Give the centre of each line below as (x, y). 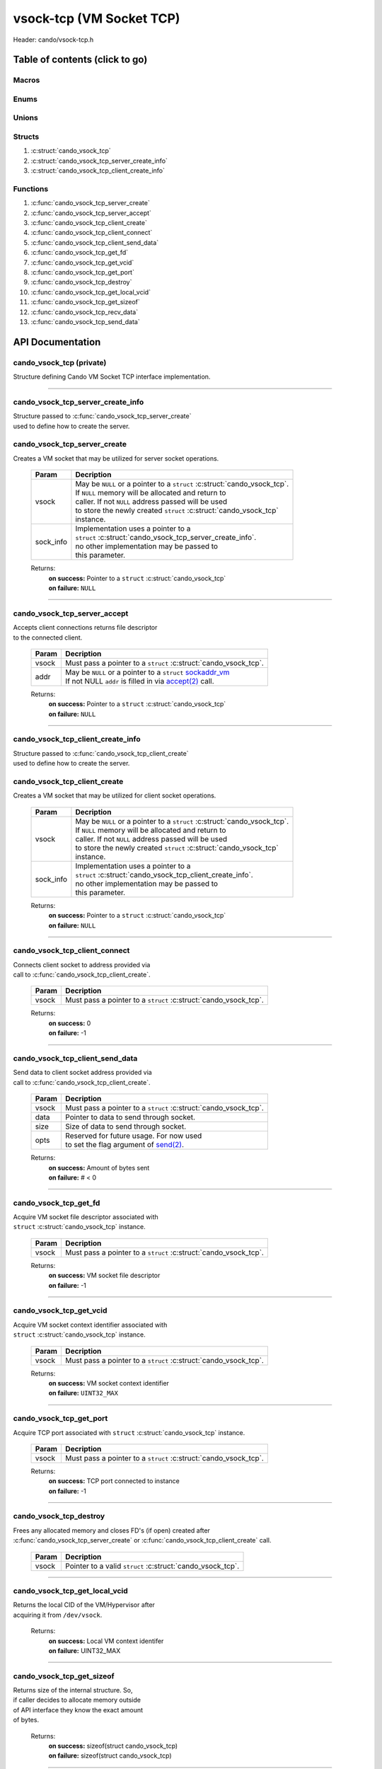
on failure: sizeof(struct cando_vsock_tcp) (110, 1756)
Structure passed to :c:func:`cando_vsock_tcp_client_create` (101, 753)
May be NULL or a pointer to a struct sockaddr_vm (147, 672)
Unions (25, 118)
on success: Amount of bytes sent (99, 1168)
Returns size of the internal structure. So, (73, 1690)
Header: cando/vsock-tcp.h (53, 40)
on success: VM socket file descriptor (104, 1275)
